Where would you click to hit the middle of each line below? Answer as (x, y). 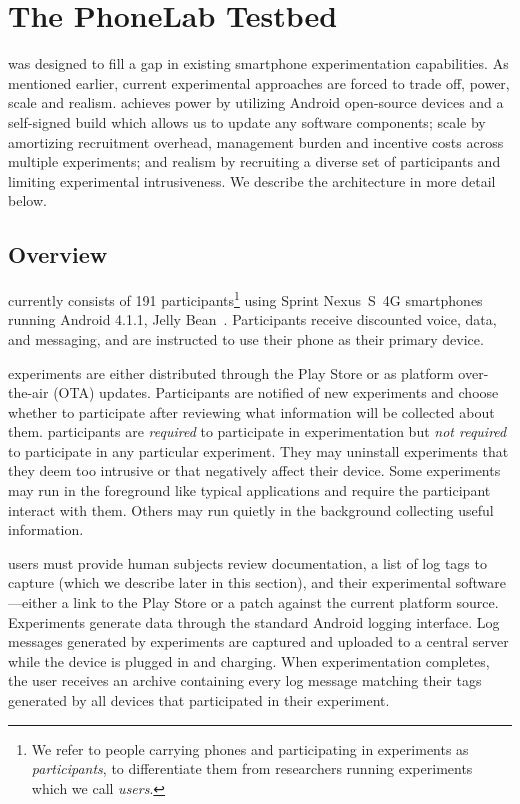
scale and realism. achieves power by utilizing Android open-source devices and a (256, 102)
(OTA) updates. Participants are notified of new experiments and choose (276, 392)
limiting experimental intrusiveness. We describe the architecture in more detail (252, 180)
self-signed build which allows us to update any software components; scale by (247, 121)
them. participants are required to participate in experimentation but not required (257, 431)
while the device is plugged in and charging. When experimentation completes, (249, 660)
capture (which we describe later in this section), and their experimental (229, 582)
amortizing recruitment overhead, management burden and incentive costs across (256, 141)
